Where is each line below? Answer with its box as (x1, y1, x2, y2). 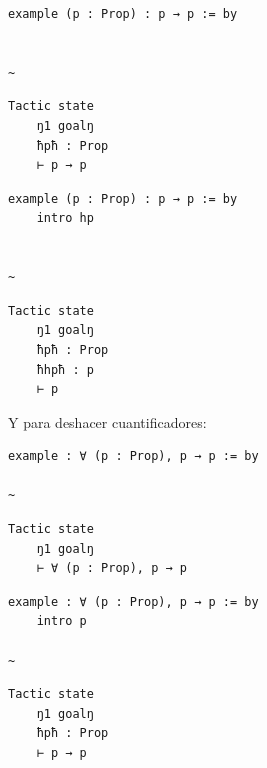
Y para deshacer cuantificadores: (8, 411, 207, 432)
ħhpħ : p (36, 362, 94, 377)
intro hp (36, 211, 94, 226)
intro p (36, 614, 87, 629)
